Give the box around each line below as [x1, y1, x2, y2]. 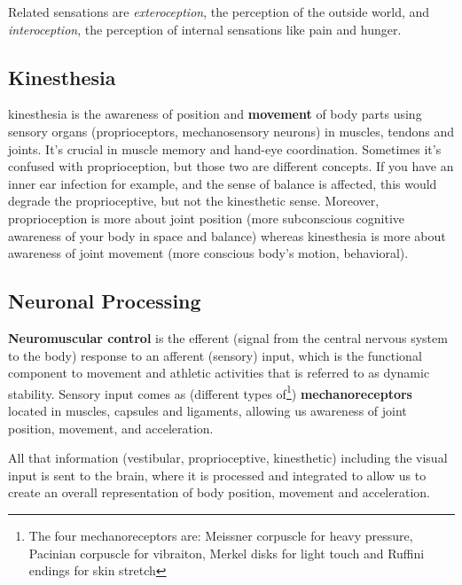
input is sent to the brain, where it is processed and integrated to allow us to [8, 465, 427, 484]
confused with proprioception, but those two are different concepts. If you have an [8, 157, 454, 175]
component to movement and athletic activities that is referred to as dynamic [8, 363, 430, 382]
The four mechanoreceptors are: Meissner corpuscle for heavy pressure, [28, 526, 413, 544]
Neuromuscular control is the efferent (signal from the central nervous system [8, 328, 448, 347]
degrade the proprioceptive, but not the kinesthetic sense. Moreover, [8, 191, 380, 210]
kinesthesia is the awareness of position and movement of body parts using [8, 105, 422, 123]
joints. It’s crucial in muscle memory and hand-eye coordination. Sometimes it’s [8, 139, 442, 158]
